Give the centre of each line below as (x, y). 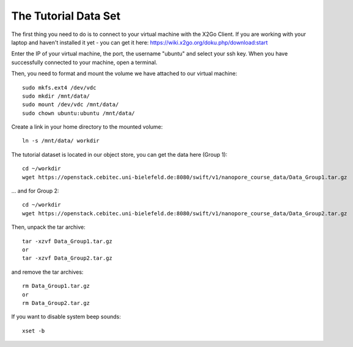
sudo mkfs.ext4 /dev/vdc (59, 88)
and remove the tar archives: (47, 272)
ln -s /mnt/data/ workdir (61, 141)
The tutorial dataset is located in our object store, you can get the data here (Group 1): (119, 154)
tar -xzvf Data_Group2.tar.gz (67, 258)
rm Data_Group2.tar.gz (56, 303)
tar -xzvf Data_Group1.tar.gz (67, 241)
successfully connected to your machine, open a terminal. (84, 62)
